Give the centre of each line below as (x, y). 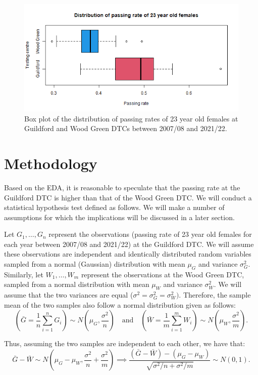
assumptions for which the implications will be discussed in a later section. (119, 217)
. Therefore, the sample (215, 295)
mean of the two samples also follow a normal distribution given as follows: (120, 304)
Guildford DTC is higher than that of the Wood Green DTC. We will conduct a (128, 197)
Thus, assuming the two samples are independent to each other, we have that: (125, 343)
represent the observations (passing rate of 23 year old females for (150, 234)
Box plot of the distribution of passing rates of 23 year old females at (131, 118)
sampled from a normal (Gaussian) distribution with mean (95, 264)
